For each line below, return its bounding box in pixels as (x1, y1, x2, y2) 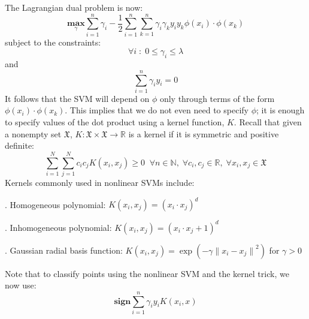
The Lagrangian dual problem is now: (5, 1, 143, 13)
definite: (5, 139, 35, 152)
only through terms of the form (159, 92, 275, 104)
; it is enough (256, 104, 305, 116)
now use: (5, 279, 37, 291)
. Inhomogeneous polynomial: (5, 221, 112, 233)
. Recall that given (234, 116, 302, 128)
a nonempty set (5, 127, 62, 140)
